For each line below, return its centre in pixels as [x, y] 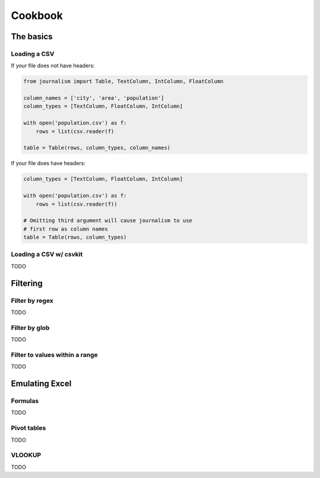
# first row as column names [66, 229]
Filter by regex [32, 300]
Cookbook [37, 15]
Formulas [25, 401]
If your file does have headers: [48, 163]
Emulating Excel [41, 384]
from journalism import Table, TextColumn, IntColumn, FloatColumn [124, 81]
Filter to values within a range [54, 354]
